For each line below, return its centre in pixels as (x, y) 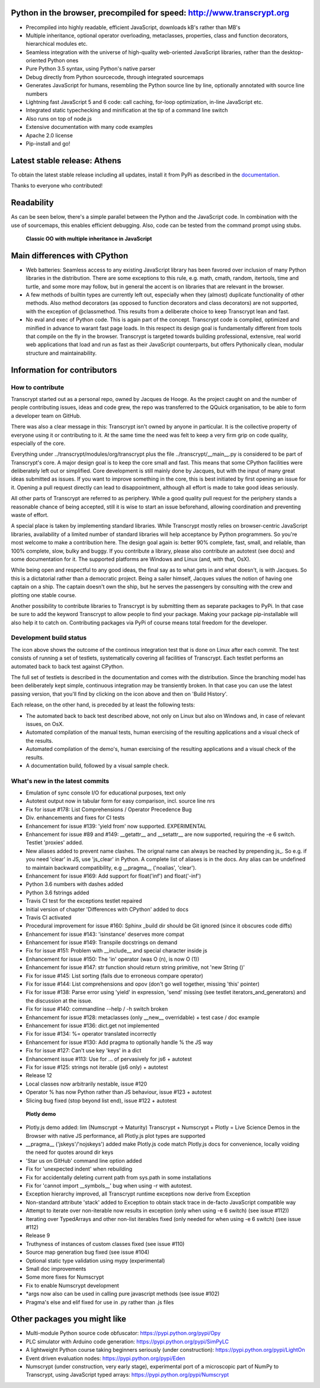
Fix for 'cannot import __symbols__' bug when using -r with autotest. (109, 1186)
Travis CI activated (49, 917)
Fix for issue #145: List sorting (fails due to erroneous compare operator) (115, 976)
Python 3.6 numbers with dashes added (75, 884)
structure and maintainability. (61, 353)
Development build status (49, 638)
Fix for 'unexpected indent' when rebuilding (79, 1169)
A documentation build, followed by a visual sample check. (97, 765)
